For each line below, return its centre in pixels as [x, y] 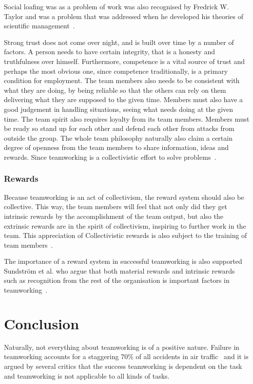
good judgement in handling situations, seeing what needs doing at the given [119, 109]
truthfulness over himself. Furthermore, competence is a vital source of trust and [125, 61]
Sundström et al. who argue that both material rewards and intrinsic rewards [119, 270]
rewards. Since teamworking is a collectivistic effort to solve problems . [110, 157]
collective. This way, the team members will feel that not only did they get [116, 206]
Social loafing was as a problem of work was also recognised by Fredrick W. [117, 6]
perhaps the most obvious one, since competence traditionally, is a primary [116, 71]
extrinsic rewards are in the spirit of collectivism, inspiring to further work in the [125, 225]
